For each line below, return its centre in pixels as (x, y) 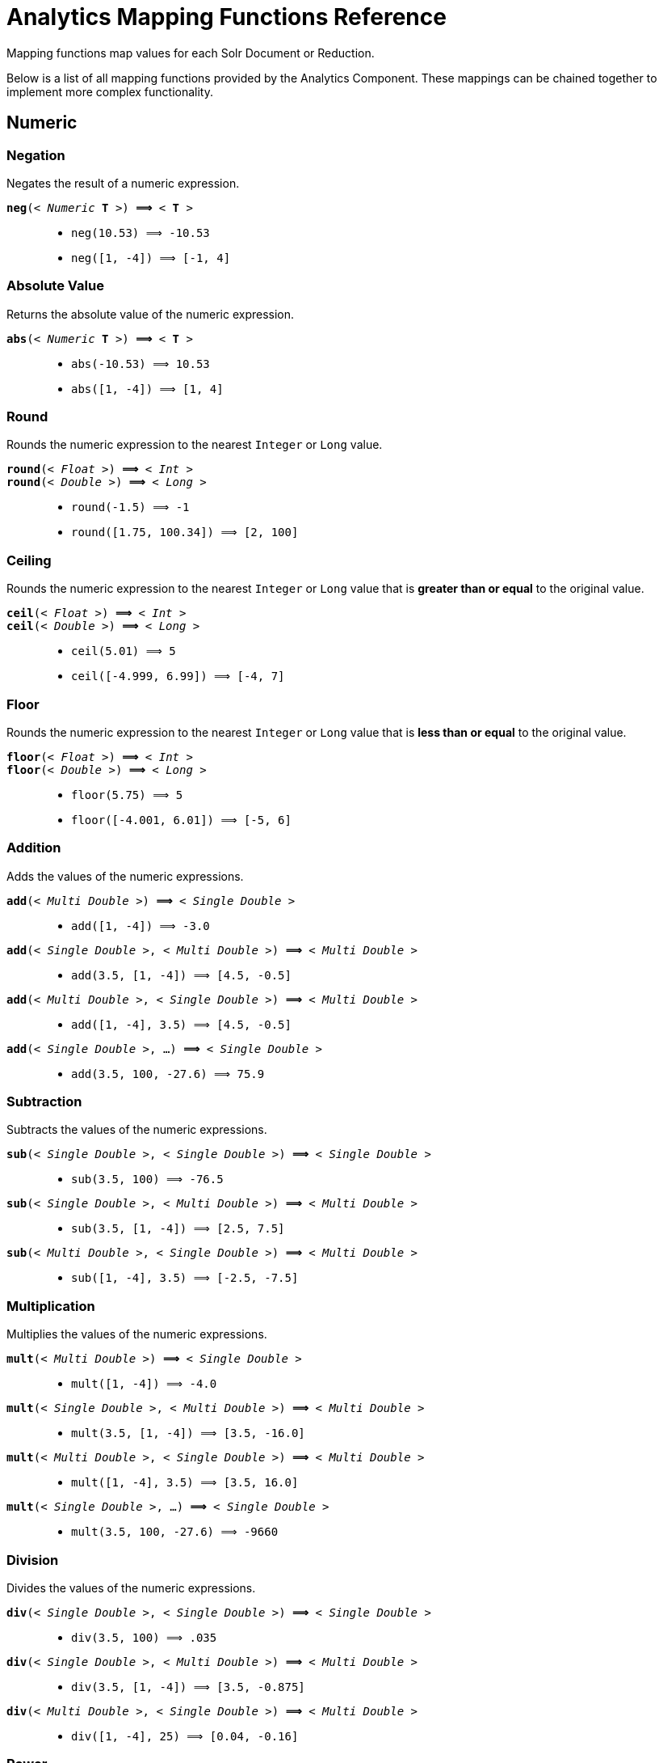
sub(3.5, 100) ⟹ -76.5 (147, 1180)
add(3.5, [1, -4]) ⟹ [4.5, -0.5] (181, 975)
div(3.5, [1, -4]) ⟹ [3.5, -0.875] (188, 1687)
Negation (36, 155)
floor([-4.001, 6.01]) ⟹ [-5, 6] (181, 820)
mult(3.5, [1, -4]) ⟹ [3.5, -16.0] (188, 1433)
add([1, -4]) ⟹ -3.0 (141, 926)
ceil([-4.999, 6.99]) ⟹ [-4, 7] (178, 676)
